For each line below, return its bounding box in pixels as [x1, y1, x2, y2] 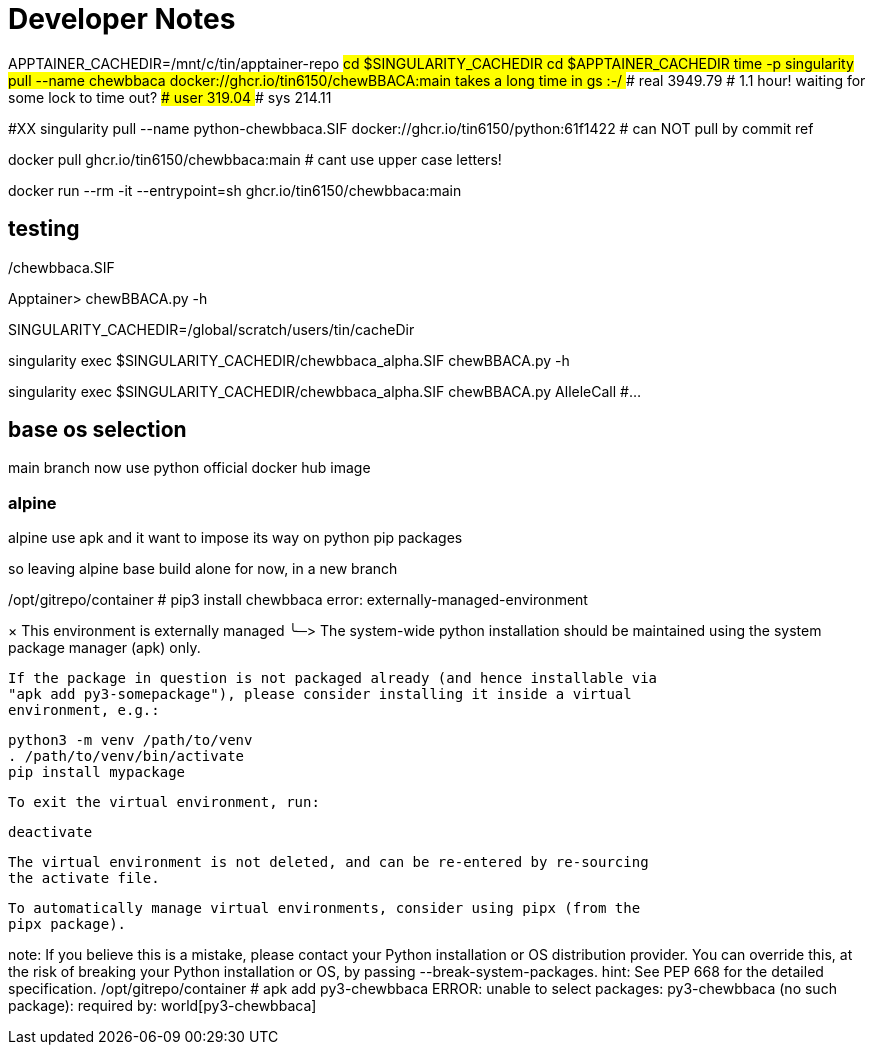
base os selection [8, 417, 187, 443]
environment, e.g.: [8, 702, 160, 719]
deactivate [8, 824, 93, 841]
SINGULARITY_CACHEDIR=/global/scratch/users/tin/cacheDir [8, 320, 415, 338]
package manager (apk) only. [8, 639, 201, 657]
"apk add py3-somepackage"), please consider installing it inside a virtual [8, 686, 632, 703]
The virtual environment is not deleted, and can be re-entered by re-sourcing [8, 854, 649, 871]
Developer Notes [8, 2, 236, 36]
